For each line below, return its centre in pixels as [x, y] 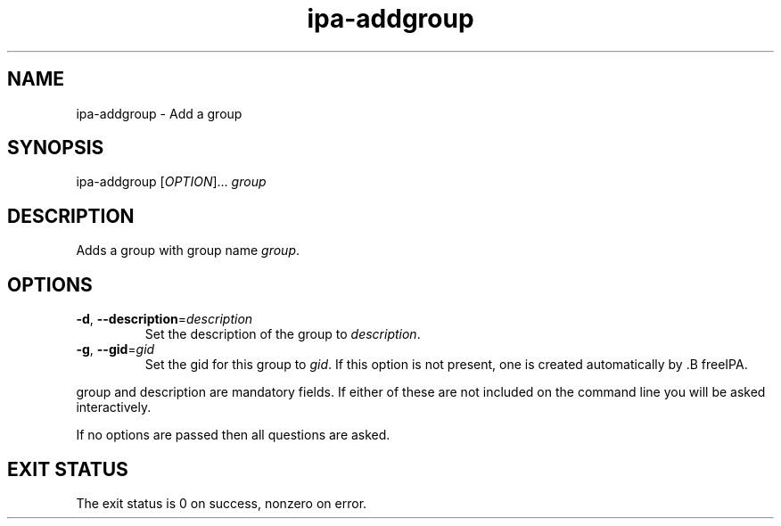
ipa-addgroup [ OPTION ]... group [171, 182]
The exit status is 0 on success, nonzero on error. [222, 503]
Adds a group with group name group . [188, 251]
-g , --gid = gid [115, 349]
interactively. [114, 407]
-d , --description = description [164, 319]
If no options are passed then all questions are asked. [233, 435]
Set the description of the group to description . [283, 334]
